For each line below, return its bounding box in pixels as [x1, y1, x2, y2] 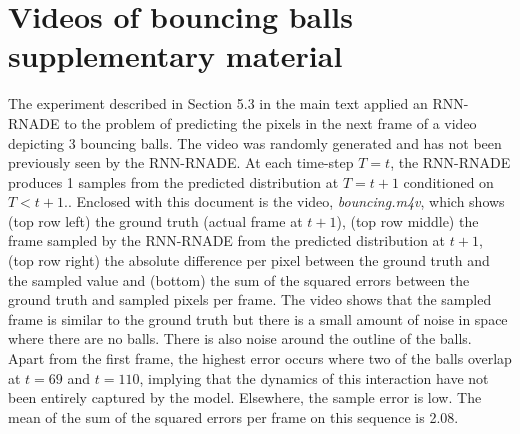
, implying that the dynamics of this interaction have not [139, 367, 489, 388]
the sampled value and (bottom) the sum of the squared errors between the [8, 269, 470, 290]
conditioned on [403, 171, 494, 192]
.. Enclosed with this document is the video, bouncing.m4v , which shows [64, 191, 505, 212]
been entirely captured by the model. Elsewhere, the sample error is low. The [8, 387, 482, 408]
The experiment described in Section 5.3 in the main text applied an [8, 93, 428, 114]
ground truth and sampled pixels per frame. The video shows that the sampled [8, 289, 492, 310]
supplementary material [8, 35, 343, 76]
